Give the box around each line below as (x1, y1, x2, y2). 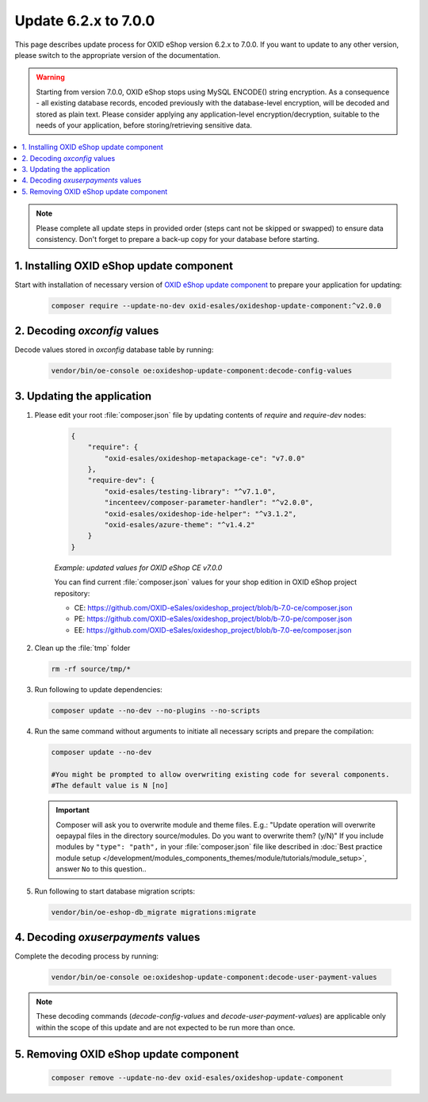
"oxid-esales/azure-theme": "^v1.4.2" (104, 520, 255, 529)
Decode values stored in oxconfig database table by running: (14, 345, 214, 354)
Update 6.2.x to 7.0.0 (14, 12, 155, 29)
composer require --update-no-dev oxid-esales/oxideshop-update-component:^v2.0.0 (51, 301, 382, 310)
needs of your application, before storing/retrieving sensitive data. (36, 120, 253, 130)
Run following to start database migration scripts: (34, 886, 196, 896)
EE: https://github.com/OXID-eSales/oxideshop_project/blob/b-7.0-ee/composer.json (74, 625, 352, 634)
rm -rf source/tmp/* (51, 664, 131, 674)
